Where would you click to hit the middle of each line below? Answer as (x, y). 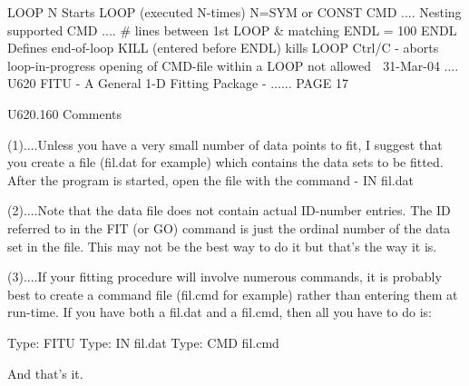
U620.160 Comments (65, 113)
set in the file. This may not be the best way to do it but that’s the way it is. (222, 246)
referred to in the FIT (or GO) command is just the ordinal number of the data (229, 228)
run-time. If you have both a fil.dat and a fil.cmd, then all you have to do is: (220, 312)
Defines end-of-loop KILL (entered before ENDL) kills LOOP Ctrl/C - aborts (223, 48)
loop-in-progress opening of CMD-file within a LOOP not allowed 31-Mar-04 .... (233, 65)
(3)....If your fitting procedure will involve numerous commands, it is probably (225, 277)
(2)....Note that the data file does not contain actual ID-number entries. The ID (229, 210)
